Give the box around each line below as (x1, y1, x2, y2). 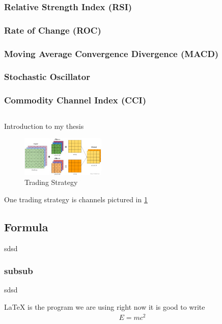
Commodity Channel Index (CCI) (4, 94, 146, 106)
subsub (4, 264, 33, 277)
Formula (4, 219, 48, 234)
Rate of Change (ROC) (4, 23, 101, 36)
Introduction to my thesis (4, 120, 84, 131)
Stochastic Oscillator (4, 70, 90, 83)
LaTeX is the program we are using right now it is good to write (4, 302, 205, 312)
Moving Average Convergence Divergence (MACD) (4, 47, 219, 60)
